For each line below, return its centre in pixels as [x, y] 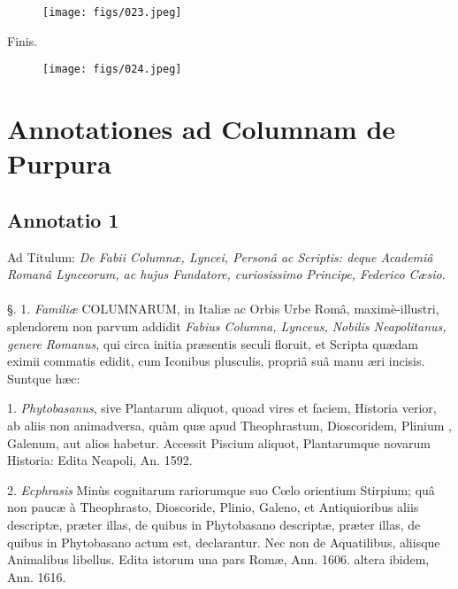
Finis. [23, 40]
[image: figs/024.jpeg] [112, 70]
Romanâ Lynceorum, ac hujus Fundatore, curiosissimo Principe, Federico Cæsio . [226, 274]
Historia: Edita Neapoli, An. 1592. [100, 460]
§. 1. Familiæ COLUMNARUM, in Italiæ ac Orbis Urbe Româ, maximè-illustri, [223, 309]
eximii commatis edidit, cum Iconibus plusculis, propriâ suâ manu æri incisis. [216, 361]
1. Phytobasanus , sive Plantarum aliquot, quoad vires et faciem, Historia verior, [222, 408]
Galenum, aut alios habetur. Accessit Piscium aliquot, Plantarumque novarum [219, 442]
